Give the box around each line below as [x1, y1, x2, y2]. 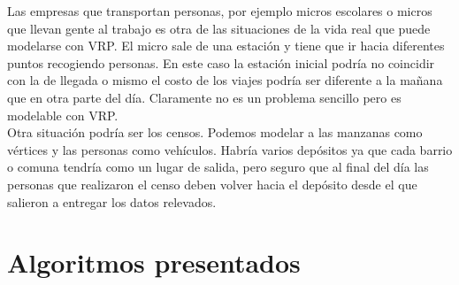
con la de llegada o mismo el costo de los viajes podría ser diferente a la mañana [7, 71, 443, 89]
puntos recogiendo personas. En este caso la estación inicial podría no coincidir [7, 53, 435, 72]
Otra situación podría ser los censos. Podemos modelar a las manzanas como [7, 123, 423, 142]
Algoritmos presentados [7, 244, 301, 281]
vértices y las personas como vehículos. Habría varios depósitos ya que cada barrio [7, 140, 453, 158]
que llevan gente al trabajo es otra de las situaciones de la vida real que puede [7, 19, 431, 37]
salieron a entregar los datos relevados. [7, 192, 217, 211]
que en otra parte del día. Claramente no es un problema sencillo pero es [7, 88, 402, 106]
